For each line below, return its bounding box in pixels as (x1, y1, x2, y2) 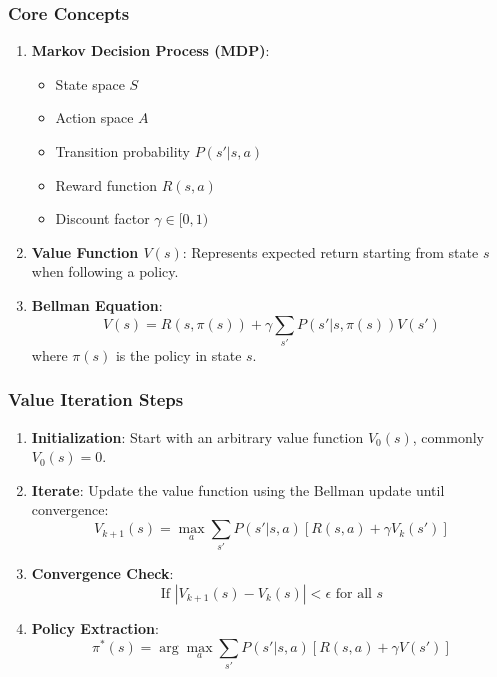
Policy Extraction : (31, 618, 159, 638)
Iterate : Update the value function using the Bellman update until (31, 479, 445, 500)
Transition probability (55, 141, 190, 161)
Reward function (55, 174, 157, 195)
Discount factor (55, 208, 150, 229)
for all (335, 587, 372, 601)
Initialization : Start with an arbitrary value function (31, 426, 364, 447)
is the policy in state (115, 344, 242, 365)
